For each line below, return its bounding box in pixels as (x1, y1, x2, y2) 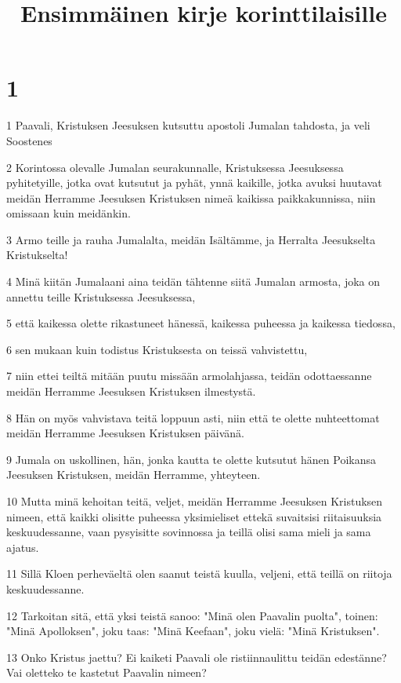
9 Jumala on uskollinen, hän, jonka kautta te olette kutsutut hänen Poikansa (6, 451, 377, 467)
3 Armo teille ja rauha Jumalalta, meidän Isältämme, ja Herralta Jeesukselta (6, 231, 376, 247)
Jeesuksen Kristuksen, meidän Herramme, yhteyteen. (6, 466, 261, 483)
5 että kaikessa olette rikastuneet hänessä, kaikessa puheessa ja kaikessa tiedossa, (6, 315, 396, 331)
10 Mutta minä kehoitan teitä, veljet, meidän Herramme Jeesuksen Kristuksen (6, 493, 383, 509)
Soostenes (6, 132, 52, 148)
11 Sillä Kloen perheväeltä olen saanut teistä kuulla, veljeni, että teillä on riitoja (6, 565, 392, 582)
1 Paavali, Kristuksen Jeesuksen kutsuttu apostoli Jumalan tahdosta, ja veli (6, 117, 370, 133)
